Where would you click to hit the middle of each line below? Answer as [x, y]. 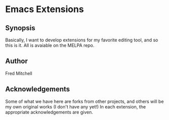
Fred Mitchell [19, 73]
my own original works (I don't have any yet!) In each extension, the [76, 106]
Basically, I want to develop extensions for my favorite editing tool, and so [82, 40]
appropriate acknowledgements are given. [49, 112]
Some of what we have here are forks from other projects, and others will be [84, 101]
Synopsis [20, 28]
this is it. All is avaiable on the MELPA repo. [50, 45]
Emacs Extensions [45, 9]
